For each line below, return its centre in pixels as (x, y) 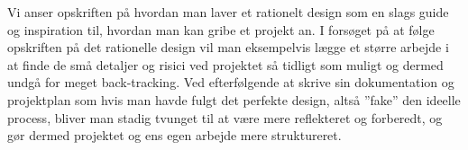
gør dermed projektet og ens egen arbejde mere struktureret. (174, 135)
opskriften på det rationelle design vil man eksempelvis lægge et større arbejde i (228, 47)
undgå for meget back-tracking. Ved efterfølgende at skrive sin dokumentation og (231, 82)
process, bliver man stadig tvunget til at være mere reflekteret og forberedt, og (225, 117)
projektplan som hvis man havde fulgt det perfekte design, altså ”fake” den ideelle (234, 99)
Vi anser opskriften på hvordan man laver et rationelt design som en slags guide (228, 12)
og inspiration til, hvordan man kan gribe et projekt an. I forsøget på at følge (221, 29)
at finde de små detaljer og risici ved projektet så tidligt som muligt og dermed (225, 64)
